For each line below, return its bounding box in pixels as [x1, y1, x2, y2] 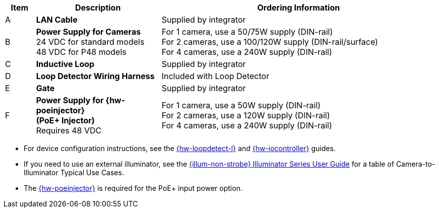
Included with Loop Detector [161, 71, 270, 81]
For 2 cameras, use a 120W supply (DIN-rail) [161, 110, 330, 120]
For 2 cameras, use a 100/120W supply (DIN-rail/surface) [161, 37, 378, 47]
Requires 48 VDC [36, 125, 102, 135]
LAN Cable [36, 15, 78, 25]
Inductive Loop [36, 59, 95, 69]
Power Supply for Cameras [36, 27, 141, 37]
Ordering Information [257, 3, 340, 13]
